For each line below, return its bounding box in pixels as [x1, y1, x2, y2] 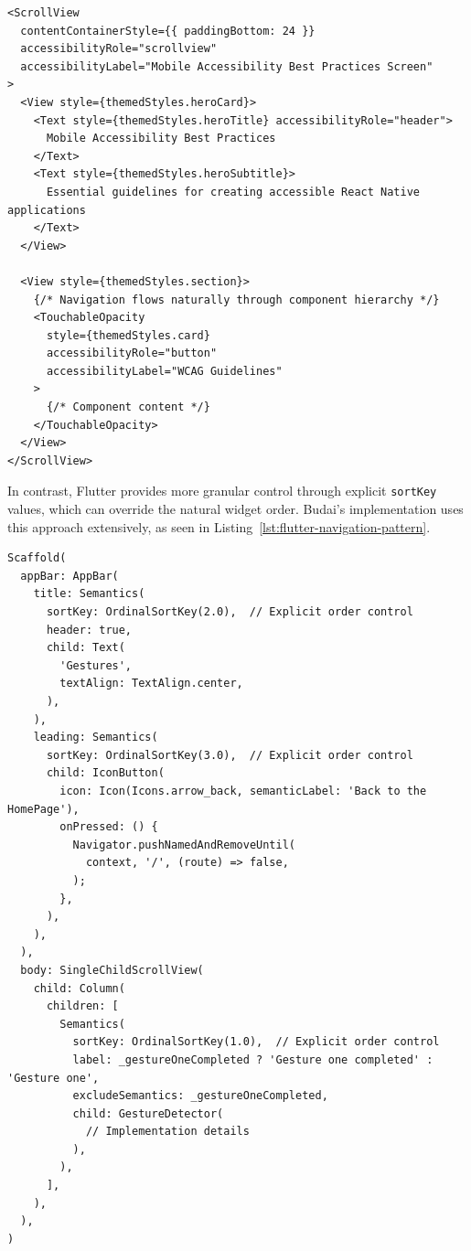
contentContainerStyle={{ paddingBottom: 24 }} [20, 24, 316, 37]
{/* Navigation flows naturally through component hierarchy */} [33, 293, 440, 306]
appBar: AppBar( [20, 569, 119, 583]
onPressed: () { [59, 820, 158, 834]
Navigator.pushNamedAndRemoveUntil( [72, 838, 295, 851]
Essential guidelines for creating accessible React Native [46, 185, 421, 198]
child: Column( [33, 981, 125, 995]
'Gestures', [59, 658, 133, 672]
